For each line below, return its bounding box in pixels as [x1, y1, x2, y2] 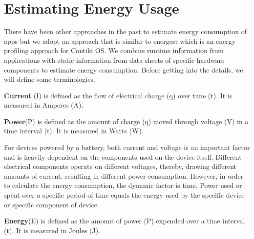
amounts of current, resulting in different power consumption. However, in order [4, 170, 244, 181]
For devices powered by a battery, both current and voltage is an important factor [4, 142, 250, 152]
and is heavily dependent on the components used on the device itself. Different [4, 151, 242, 162]
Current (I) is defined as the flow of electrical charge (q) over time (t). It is [4, 90, 233, 100]
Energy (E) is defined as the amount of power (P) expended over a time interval [4, 216, 245, 226]
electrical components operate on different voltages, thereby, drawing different [4, 161, 236, 171]
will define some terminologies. [4, 74, 95, 84]
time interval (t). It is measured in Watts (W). [4, 126, 144, 136]
